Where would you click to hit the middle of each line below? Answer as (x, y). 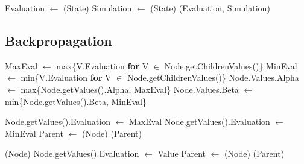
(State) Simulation (98, 8)
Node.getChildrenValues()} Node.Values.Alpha (213, 77)
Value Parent (182, 153)
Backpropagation (59, 40)
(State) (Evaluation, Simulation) (210, 8)
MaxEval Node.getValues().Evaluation (199, 121)
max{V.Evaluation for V (103, 65)
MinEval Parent (34, 133)
